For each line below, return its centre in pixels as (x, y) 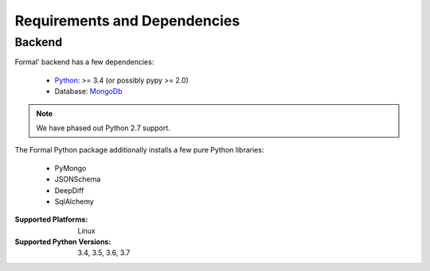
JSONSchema (78, 180)
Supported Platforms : (51, 219)
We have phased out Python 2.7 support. (103, 128)
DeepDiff (69, 190)
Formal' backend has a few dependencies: (84, 62)
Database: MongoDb (88, 91)
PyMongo (70, 168)
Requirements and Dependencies (127, 21)
